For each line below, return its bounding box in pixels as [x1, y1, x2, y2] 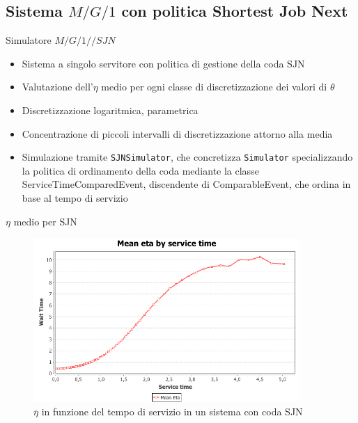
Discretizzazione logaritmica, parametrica [22, 102, 199, 117]
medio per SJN [13, 214, 77, 228]
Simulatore [6, 33, 52, 47]
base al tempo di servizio [22, 191, 128, 205]
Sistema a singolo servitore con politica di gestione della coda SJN [22, 56, 305, 70]
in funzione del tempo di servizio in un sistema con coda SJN [41, 404, 303, 419]
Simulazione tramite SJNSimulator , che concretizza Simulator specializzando [22, 150, 353, 164]
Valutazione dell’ [22, 79, 93, 94]
